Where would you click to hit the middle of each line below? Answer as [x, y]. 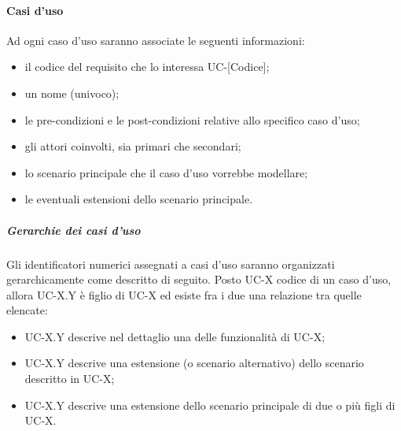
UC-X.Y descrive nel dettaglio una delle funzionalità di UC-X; [175, 336]
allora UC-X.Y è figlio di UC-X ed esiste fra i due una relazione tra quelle [184, 294]
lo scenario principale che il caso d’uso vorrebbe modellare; [166, 172]
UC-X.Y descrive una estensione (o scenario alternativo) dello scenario [194, 363]
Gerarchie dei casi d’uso [74, 230]
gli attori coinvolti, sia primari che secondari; [133, 146]
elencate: [27, 310]
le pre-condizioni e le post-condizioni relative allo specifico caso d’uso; [192, 119]
